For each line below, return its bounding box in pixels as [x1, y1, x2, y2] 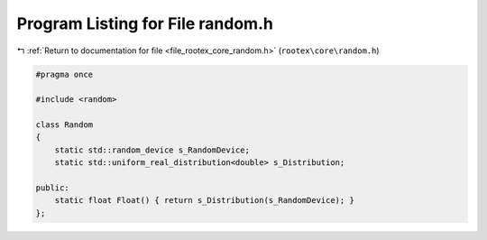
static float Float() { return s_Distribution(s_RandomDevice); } [54, 195, 355, 206]
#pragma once [35, 69, 94, 79]
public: [35, 183, 69, 193]
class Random [35, 120, 94, 130]
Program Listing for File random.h [16, 14, 274, 33]
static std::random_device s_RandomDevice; [54, 144, 250, 155]
